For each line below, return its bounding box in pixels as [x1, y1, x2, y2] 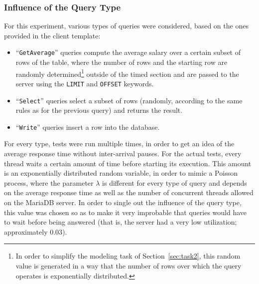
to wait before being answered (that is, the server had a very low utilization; [4, 217, 237, 227]
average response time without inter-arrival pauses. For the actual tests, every [4, 148, 242, 159]
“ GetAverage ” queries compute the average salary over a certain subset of [15, 47, 241, 57]
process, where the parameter [4, 177, 94, 188]
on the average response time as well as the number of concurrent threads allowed [4, 187, 254, 198]
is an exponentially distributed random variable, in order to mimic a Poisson [4, 168, 238, 178]
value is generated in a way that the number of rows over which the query [15, 261, 242, 271]
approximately [4, 226, 48, 237]
